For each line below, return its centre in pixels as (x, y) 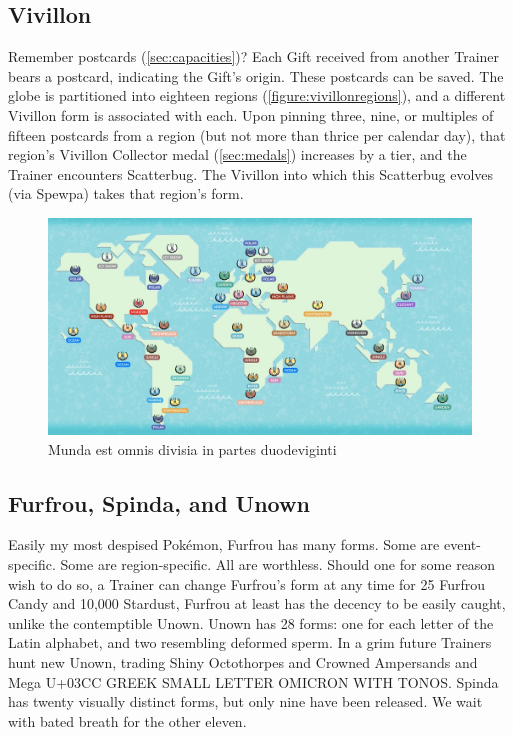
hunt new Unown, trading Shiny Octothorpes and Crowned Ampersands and (243, 661)
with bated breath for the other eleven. (127, 720)
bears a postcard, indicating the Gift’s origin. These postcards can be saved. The (256, 75)
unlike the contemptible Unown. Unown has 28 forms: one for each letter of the (251, 622)
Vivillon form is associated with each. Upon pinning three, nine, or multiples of (251, 114)
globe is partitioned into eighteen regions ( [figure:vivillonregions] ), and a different (257, 95)
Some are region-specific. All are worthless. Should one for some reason (278, 564)
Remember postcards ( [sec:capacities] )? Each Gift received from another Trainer (254, 56)
